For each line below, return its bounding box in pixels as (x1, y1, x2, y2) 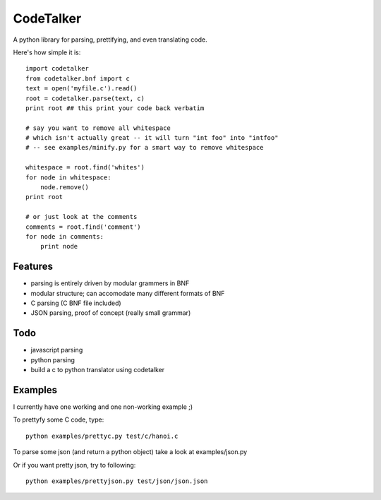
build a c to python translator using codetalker (30, 366, 165, 374)
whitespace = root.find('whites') (25, 163, 145, 172)
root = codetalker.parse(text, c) (25, 94, 145, 102)
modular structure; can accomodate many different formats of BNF (30, 289, 225, 297)
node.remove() (40, 184, 90, 191)
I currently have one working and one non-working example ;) (13, 403, 193, 411)
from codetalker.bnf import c (25, 74, 131, 83)
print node (40, 242, 78, 251)
